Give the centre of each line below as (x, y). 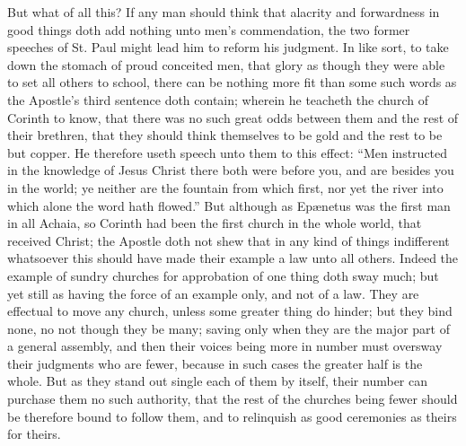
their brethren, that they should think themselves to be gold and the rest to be (225, 135)
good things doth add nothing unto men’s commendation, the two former (209, 29)
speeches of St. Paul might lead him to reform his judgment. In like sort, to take (228, 47)
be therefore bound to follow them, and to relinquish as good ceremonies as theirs (232, 416)
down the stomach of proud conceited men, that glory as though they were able (226, 64)
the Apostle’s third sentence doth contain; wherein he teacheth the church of (218, 99)
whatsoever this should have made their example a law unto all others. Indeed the (233, 258)
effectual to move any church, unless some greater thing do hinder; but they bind (230, 311)
